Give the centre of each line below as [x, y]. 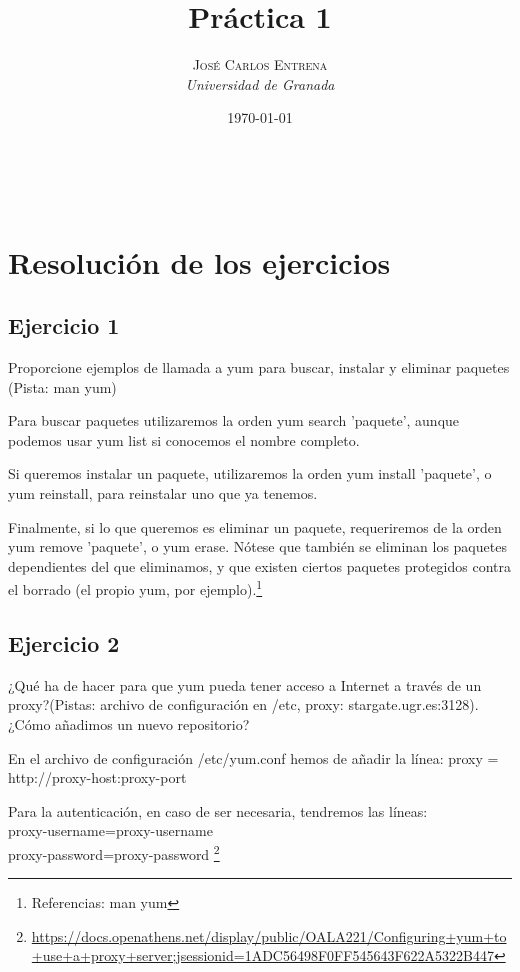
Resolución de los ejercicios [199, 261]
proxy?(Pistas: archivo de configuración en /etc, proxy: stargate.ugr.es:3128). [243, 704]
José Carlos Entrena [260, 64]
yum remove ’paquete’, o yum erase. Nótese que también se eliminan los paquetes [257, 546]
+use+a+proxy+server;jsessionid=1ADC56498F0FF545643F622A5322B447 [262, 955]
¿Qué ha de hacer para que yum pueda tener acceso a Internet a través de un [245, 684]
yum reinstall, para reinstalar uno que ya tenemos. [163, 493]
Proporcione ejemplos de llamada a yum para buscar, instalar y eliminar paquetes [259, 367]
